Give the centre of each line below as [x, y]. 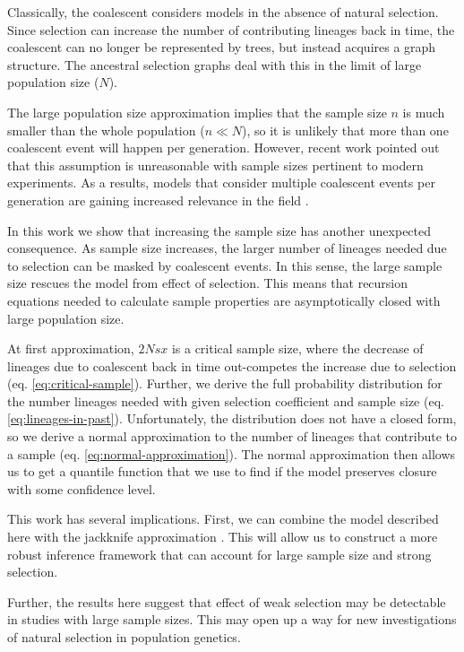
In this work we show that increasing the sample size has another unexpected [219, 230]
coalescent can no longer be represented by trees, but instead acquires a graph [222, 47]
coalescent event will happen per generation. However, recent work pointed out [223, 148]
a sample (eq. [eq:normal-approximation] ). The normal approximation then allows [232, 453]
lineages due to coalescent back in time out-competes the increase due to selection [232, 365]
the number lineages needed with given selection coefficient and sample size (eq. [226, 400]
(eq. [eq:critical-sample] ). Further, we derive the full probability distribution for [225, 383]
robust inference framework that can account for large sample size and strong [219, 554]
